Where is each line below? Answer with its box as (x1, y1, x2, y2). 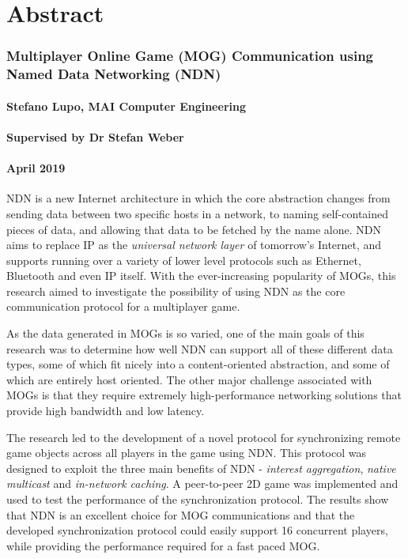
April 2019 (6, 160, 66, 176)
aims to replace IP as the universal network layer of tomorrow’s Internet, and (6, 236, 382, 253)
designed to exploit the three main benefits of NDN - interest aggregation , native (6, 459, 396, 476)
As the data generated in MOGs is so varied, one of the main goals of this (6, 325, 365, 342)
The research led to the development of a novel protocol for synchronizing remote (6, 429, 401, 445)
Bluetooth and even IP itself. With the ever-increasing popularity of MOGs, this (6, 267, 396, 284)
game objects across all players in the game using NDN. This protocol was (6, 444, 367, 461)
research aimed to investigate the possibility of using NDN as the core (6, 282, 346, 299)
